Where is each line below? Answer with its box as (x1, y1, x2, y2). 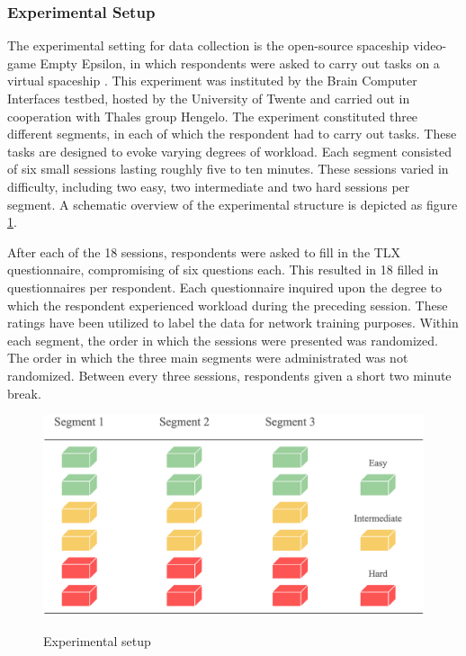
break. (7, 383, 41, 402)
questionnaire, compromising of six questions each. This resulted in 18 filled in (7, 260, 439, 279)
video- (413, 36, 447, 55)
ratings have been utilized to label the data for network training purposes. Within (7, 313, 459, 332)
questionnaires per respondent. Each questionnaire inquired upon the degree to (7, 277, 443, 296)
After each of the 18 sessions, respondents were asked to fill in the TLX (7, 242, 401, 261)
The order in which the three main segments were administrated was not (7, 348, 408, 367)
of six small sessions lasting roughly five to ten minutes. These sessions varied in (7, 159, 449, 178)
